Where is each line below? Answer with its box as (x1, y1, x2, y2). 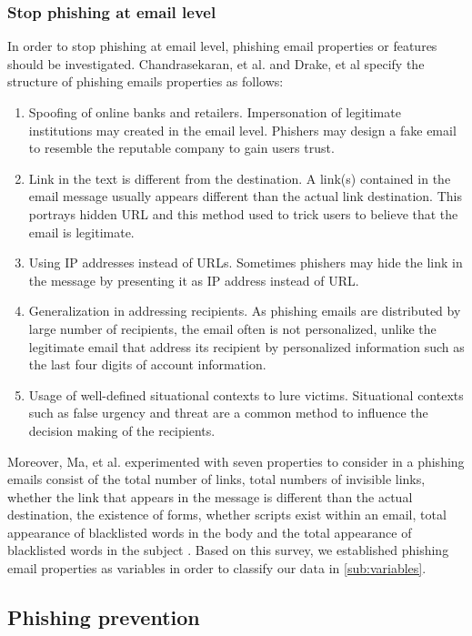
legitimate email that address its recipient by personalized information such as (28, 337, 465, 356)
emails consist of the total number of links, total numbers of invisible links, (7, 469, 426, 489)
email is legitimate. (28, 222, 135, 241)
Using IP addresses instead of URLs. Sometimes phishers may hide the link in (28, 253, 463, 272)
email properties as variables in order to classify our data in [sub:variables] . (7, 559, 427, 578)
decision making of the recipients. (28, 420, 216, 439)
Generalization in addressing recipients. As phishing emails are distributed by (28, 301, 461, 320)
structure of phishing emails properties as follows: (7, 72, 284, 91)
